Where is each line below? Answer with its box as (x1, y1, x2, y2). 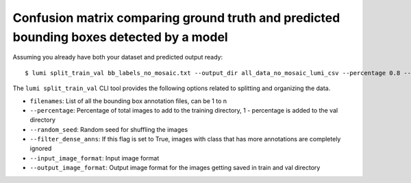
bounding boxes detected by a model (12, 29, 229, 44)
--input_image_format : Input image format (29, 154, 160, 162)
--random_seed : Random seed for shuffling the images (29, 125, 188, 133)
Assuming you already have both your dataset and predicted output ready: (12, 53, 223, 61)
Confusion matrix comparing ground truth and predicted (12, 10, 340, 25)
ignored (29, 144, 52, 153)
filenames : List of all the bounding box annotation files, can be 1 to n (29, 96, 227, 105)
